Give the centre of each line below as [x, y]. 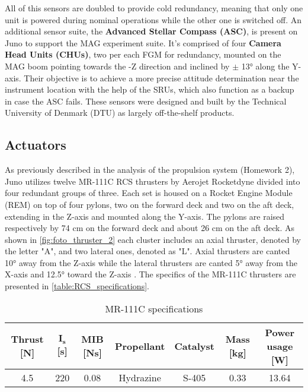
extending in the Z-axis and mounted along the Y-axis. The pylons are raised [145, 216]
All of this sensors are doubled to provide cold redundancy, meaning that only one [154, 8]
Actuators [36, 145]
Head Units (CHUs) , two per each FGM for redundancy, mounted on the [143, 54]
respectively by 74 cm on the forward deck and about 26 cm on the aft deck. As [150, 228]
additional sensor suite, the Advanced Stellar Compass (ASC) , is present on [151, 31]
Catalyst [194, 346]
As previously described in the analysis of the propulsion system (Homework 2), [150, 170]
